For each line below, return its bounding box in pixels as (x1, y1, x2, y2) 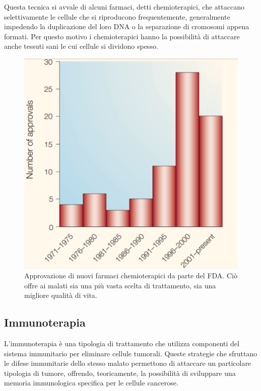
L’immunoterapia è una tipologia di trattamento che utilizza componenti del (4, 338, 239, 349)
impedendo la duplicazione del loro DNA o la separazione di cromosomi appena (4, 21, 249, 32)
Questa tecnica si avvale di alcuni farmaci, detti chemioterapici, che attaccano (4, 2, 244, 12)
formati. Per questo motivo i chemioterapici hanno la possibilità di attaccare (4, 31, 240, 41)
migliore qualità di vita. (24, 290, 97, 300)
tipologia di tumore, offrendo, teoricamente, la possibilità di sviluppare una (4, 367, 236, 378)
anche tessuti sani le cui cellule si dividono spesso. (4, 41, 158, 51)
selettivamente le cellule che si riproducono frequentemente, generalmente (4, 11, 230, 22)
